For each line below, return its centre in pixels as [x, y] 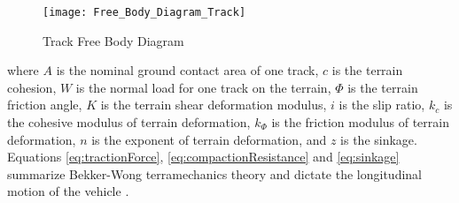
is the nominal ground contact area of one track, [187, 70]
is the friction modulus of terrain [360, 122]
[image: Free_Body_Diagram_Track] [144, 12]
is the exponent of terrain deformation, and [209, 139]
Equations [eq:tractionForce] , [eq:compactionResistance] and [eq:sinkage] [203, 157]
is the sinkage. [379, 139]
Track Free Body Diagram [113, 40]
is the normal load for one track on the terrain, [203, 87]
